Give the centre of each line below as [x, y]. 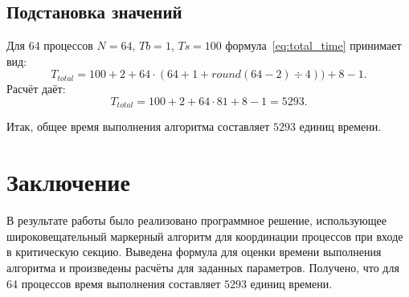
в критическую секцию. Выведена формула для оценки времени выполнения [194, 252]
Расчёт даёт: [36, 89]
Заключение [68, 182]
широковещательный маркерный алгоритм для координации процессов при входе [205, 236]
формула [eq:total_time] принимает [313, 45]
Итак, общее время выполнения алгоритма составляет [138, 126]
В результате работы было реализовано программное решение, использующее [196, 220]
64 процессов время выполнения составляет [114, 283]
